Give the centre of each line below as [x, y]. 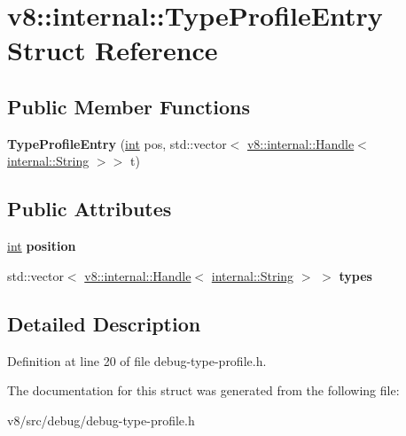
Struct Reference [113, 50]
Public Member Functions [129, 106]
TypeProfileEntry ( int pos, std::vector [117, 143]
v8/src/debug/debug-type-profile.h [101, 420]
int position [42, 246]
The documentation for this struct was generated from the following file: [203, 390]
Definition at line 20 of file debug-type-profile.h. [137, 360]
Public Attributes [90, 209]
